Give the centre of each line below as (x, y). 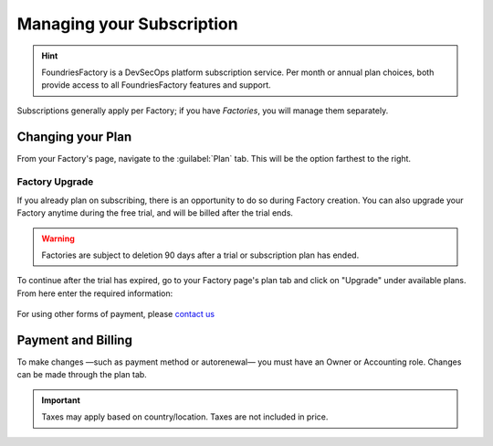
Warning (58, 239)
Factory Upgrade (55, 182)
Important (61, 400)
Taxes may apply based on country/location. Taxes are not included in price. (185, 417)
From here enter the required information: (95, 293)
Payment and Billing (74, 340)
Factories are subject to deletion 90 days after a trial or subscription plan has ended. (200, 255)
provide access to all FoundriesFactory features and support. (156, 85)
